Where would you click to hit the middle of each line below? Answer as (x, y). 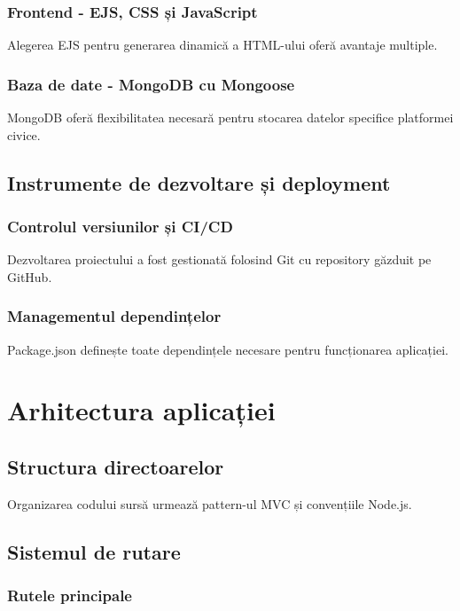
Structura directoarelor (116, 466)
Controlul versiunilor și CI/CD (120, 226)
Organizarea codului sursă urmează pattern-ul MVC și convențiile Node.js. (210, 503)
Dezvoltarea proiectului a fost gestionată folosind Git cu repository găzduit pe (219, 259)
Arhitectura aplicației (141, 410)
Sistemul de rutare (94, 551)
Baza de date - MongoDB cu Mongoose (151, 84)
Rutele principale (70, 595)
